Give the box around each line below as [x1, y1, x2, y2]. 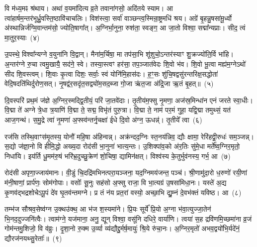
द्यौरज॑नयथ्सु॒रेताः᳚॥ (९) [4, 233, 62, 243]
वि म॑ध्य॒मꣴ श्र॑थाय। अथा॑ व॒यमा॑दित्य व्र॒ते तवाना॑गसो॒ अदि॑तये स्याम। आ [4, 3, 173, 13]
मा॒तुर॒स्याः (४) [4, 32, 40, 42]
